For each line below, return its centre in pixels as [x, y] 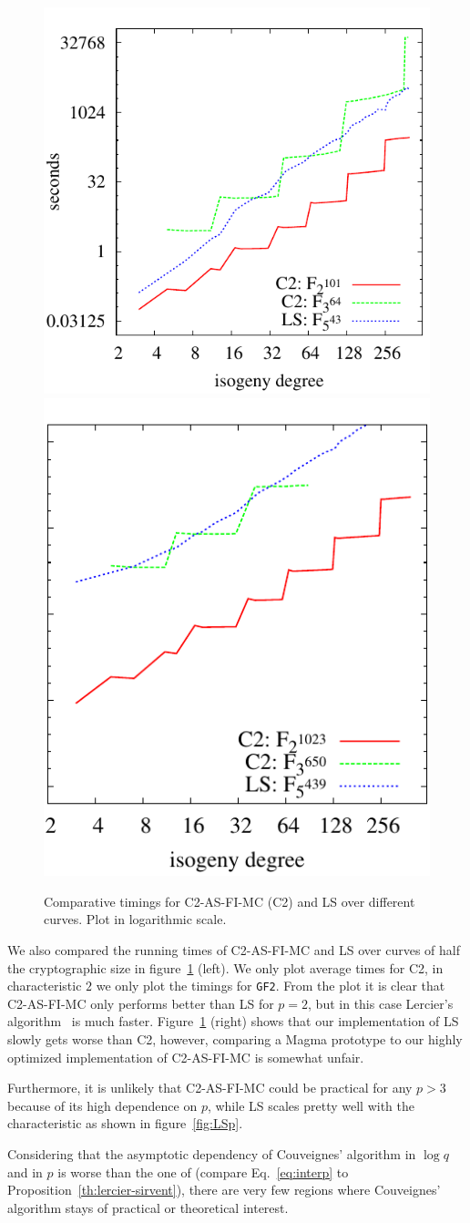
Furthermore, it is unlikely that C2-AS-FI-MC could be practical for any [210, 1088]
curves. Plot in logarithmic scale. [135, 919]
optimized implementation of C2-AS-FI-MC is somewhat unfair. [186, 1057]
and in [25, 1172]
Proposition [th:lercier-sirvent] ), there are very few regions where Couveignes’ [224, 1190]
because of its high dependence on [102, 1105]
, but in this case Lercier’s [381, 1003]
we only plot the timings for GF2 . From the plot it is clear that [271, 986]
